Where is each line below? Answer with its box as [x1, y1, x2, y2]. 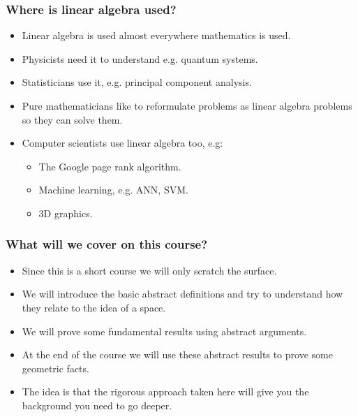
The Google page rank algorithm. [38, 159, 181, 173]
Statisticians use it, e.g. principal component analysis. [22, 75, 252, 89]
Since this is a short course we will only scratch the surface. [22, 263, 277, 277]
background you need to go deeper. [22, 397, 172, 412]
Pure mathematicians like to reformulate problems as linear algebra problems [22, 98, 352, 112]
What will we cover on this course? [6, 235, 208, 253]
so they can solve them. [22, 112, 123, 126]
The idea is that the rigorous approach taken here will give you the [22, 384, 309, 399]
